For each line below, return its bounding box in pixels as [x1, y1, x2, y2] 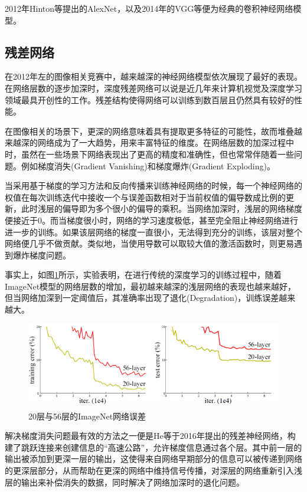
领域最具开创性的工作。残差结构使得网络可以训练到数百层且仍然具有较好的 [5, 93, 294, 106]
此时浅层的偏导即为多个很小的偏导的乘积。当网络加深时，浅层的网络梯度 [21, 202, 302, 215]
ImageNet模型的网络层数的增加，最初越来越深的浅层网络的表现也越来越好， [5, 280, 296, 292]
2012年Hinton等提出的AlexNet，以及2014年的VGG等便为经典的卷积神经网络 [5, 2, 293, 14]
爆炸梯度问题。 [12, 248, 71, 261]
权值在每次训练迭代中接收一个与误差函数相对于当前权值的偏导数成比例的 [5, 191, 286, 203]
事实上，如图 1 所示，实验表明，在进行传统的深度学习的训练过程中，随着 [5, 268, 282, 281]
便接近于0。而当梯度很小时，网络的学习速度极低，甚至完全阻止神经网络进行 [5, 214, 298, 226]
